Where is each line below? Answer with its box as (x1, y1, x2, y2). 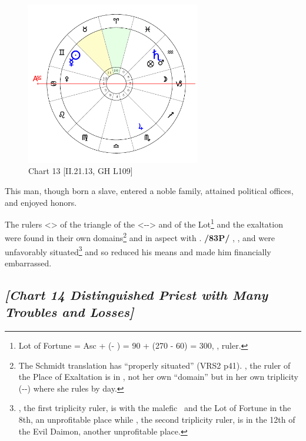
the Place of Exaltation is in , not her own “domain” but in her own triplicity (18, 370, 298, 383)
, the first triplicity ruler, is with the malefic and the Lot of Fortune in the (18, 402, 291, 414)
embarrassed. (5, 256, 52, 269)
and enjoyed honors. (5, 196, 77, 208)
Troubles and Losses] (5, 303, 134, 321)
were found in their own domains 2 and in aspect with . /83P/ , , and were (5, 230, 275, 244)
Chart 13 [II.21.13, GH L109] (28, 165, 133, 177)
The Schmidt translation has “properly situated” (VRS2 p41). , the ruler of (18, 359, 291, 371)
